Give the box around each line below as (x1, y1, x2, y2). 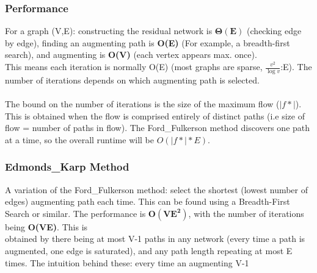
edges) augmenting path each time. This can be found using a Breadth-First (5, 195, 290, 208)
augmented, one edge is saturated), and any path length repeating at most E (5, 244, 293, 257)
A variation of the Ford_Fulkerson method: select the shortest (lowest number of (5, 183, 308, 196)
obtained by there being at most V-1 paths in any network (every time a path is (5, 232, 305, 245)
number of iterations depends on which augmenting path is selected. (5, 73, 260, 86)
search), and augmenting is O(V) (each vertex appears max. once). (5, 48, 257, 61)
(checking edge (247, 24, 302, 37)
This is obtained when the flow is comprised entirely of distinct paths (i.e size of (5, 109, 305, 122)
